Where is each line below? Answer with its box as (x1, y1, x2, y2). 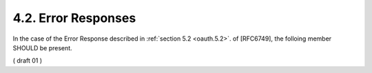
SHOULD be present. (12, 43, 72, 52)
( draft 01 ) (12, 56, 43, 65)
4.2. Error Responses (12, 10, 136, 25)
